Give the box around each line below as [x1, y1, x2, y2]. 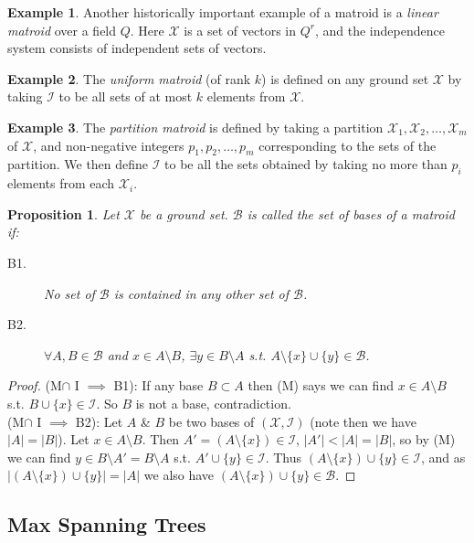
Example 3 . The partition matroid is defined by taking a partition [7, 117, 384, 136]
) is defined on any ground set [261, 69, 429, 88]
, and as [420, 447, 466, 466]
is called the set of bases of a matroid [247, 204, 455, 223]
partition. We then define [7, 154, 149, 174]
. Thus [265, 447, 302, 466]
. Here [130, 20, 164, 39]
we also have [143, 465, 215, 484]
